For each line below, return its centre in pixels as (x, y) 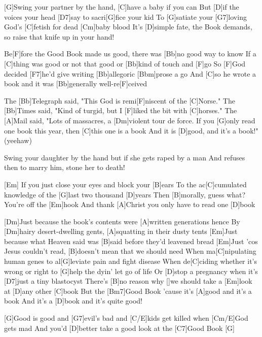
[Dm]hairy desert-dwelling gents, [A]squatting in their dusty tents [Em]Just (121, 231)
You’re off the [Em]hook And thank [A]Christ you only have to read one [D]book (130, 204)
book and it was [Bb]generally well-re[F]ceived (76, 83)
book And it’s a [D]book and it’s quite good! (73, 301)
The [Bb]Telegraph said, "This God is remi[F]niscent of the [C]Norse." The (120, 100)
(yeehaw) (18, 140)
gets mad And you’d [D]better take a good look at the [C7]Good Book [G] (119, 328)
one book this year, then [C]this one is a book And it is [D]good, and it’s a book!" (131, 130)
